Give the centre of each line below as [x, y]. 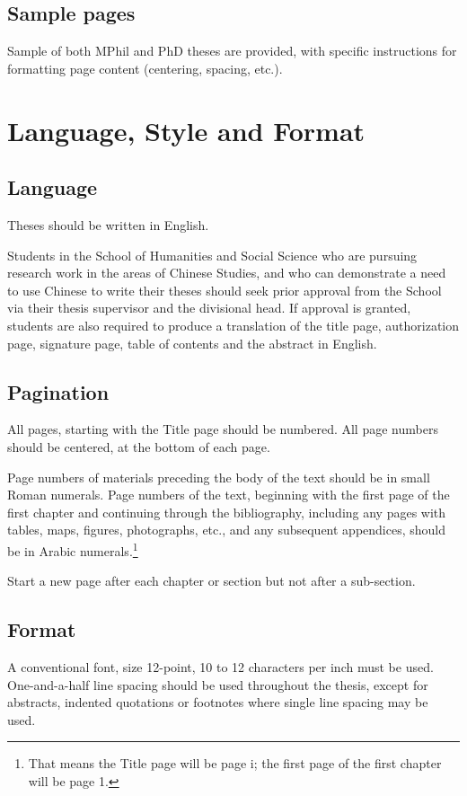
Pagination [58, 391]
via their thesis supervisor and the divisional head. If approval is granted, [209, 308]
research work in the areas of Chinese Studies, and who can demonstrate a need [227, 273]
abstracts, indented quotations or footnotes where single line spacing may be [218, 702]
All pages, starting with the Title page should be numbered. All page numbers [223, 429]
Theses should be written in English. [108, 224]
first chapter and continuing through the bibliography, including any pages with [227, 512]
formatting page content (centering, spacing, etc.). [145, 68]
